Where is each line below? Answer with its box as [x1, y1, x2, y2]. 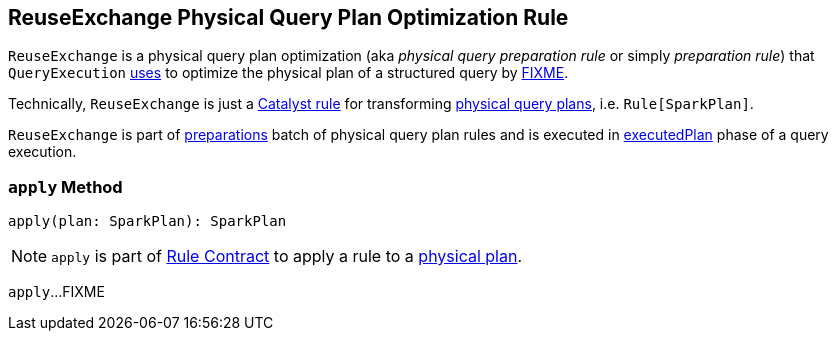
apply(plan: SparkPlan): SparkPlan [8, 213, 287, 230]
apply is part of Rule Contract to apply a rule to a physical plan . [51, 246, 523, 267]
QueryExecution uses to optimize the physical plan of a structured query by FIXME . [8, 64, 569, 82]
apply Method [8, 176, 123, 197]
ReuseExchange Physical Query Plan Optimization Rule [8, 5, 569, 30]
